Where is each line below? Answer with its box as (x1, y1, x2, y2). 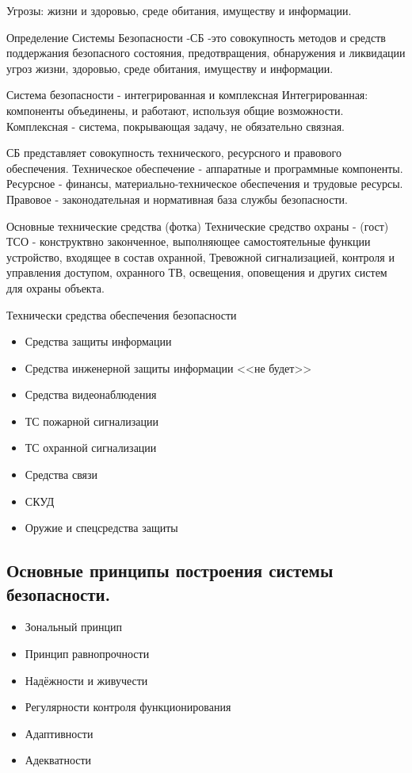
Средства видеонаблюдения (25, 386, 157, 403)
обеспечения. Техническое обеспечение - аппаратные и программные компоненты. (6, 159, 403, 176)
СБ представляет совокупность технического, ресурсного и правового (6, 144, 341, 161)
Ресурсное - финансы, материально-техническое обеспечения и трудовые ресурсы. (6, 175, 403, 192)
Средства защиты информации (25, 333, 172, 350)
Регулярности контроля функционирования (25, 698, 231, 715)
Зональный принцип (25, 618, 123, 635)
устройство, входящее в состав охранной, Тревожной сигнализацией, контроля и (6, 248, 395, 265)
